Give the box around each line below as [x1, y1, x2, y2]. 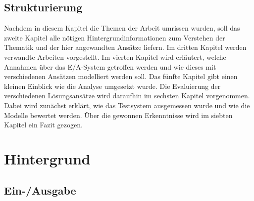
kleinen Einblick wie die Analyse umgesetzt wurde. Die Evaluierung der [4, 80, 221, 91]
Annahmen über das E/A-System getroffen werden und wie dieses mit [4, 61, 216, 72]
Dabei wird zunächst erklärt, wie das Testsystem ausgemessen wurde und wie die [4, 100, 250, 110]
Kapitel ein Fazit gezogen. [4, 120, 83, 130]
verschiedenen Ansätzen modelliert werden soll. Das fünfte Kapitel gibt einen [4, 71, 238, 81]
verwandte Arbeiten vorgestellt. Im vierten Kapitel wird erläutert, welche [4, 51, 226, 62]
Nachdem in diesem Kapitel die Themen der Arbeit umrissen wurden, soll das [4, 23, 240, 33]
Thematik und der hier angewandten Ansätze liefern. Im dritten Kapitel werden [4, 42, 247, 52]
